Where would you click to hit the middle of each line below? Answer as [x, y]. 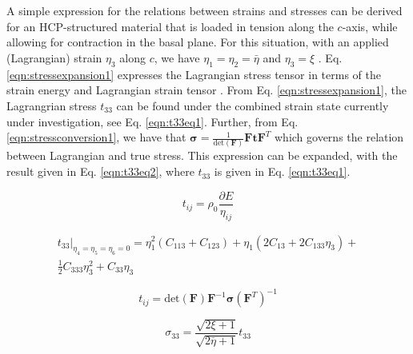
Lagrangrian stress [52, 105]
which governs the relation [339, 137]
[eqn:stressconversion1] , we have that [96, 137]
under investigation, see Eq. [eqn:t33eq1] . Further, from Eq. [152, 121]
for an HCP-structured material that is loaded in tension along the [170, 26]
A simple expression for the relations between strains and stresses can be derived [204, 11]
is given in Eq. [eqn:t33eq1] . [282, 171]
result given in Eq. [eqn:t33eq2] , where [100, 171]
